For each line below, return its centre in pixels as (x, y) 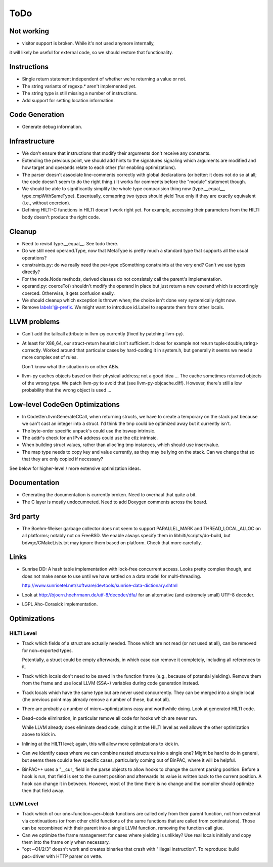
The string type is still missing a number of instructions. (80, 93)
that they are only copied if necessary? (63, 459)
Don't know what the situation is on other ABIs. (71, 366)
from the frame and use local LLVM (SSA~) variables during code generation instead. (111, 683)
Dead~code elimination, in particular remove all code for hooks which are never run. (109, 718)
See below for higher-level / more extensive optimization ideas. (75, 468)
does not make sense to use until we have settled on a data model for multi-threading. (112, 576)
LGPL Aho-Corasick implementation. (60, 604)
